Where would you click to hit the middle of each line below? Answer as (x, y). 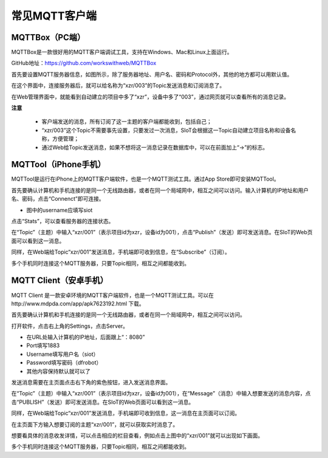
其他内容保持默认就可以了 (58, 371)
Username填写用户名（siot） (63, 354)
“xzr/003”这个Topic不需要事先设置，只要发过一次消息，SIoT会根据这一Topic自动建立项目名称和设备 (166, 130)
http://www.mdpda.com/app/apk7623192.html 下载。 (78, 304)
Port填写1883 (43, 345)
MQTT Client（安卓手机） (60, 281)
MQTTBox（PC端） (48, 37)
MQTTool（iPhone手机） (58, 165)
